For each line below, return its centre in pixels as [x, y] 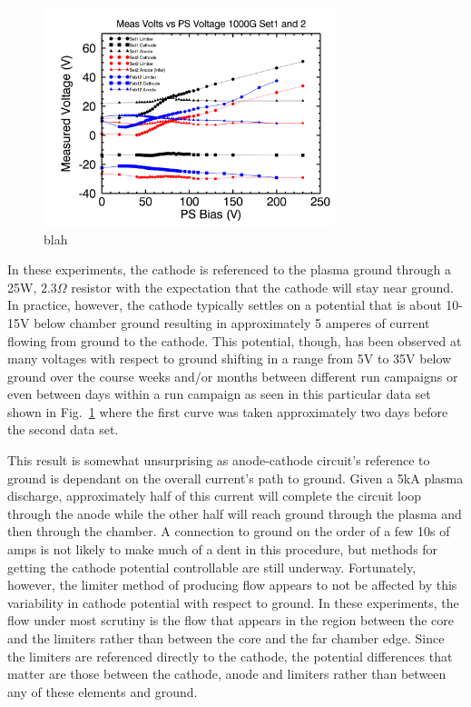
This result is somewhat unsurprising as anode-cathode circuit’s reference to [219, 460]
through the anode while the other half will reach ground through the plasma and [235, 513]
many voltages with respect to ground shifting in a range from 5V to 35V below [230, 358]
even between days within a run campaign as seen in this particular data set [219, 394]
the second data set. [63, 429]
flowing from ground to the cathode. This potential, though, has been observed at [235, 340]
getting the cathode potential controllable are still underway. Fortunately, [212, 567]
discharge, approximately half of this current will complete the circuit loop [215, 496]
